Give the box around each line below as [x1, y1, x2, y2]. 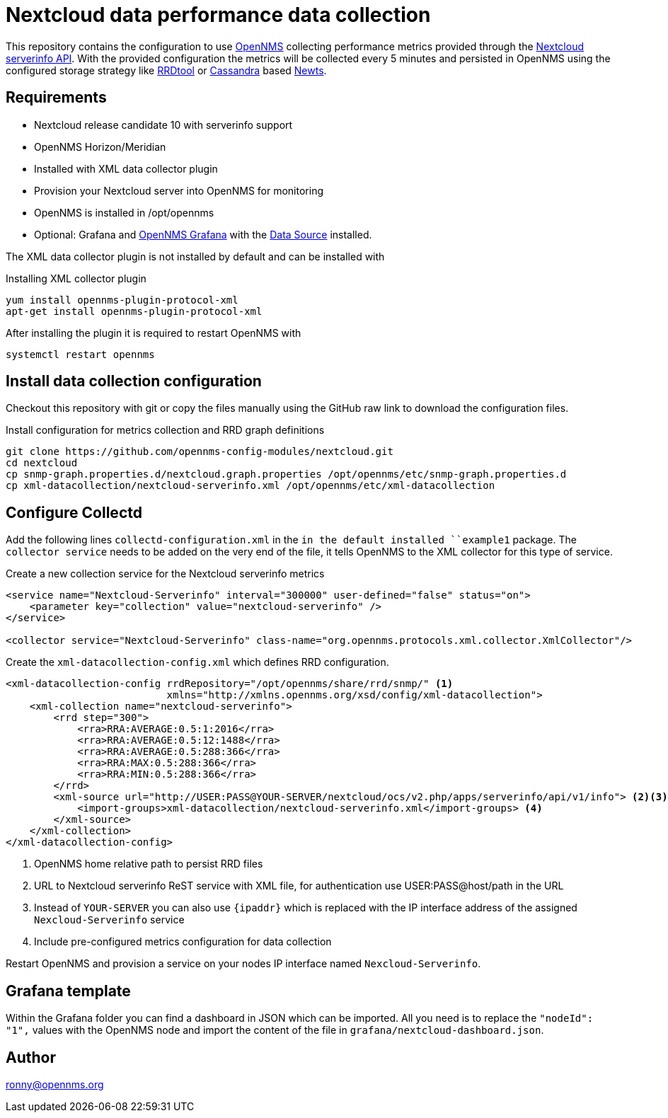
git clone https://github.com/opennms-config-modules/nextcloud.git [6, 446, 393, 458]
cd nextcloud [6, 457, 78, 469]
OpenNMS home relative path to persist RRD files [34, 858, 263, 870]
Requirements [6, 88, 107, 107]
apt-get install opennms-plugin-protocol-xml [6, 305, 263, 317]
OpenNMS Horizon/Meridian [34, 140, 166, 153]
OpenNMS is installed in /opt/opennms [34, 206, 214, 219]
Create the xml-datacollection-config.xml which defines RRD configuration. [6, 656, 389, 669]
